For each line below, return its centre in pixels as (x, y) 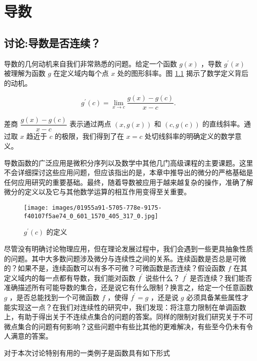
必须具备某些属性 (214, 297)
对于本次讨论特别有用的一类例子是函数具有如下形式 (87, 352)
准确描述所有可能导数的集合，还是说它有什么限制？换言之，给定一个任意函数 (128, 287)
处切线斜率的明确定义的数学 (190, 136)
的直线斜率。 (223, 124)
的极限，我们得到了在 (89, 136)
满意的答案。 (31, 336)
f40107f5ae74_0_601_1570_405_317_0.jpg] (91, 216)
